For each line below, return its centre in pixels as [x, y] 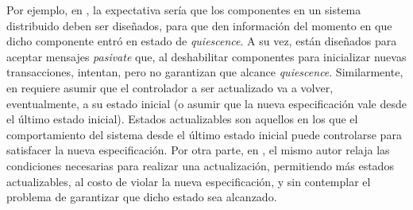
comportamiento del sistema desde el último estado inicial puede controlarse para [204, 134]
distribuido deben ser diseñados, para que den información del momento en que [199, 25]
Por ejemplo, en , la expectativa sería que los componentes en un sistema [184, 10]
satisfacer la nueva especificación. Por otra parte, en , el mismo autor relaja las [198, 150]
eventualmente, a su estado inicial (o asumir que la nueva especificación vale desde [206, 103]
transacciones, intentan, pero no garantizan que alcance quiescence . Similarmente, [205, 72]
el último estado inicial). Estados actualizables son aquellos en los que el [182, 119]
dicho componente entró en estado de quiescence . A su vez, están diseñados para [202, 41]
